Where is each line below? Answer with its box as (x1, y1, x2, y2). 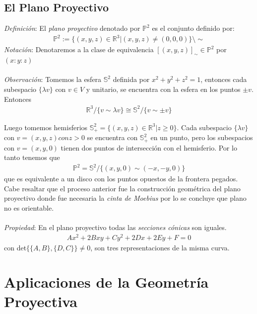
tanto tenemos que (4, 152, 60, 162)
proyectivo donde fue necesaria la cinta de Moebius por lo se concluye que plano (4, 193, 247, 203)
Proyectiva (4, 291, 77, 311)
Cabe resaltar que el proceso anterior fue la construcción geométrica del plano (4, 183, 241, 193)
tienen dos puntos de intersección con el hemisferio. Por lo (61, 142, 237, 153)
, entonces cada (200, 74, 247, 84)
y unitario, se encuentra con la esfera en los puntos (86, 83, 241, 94)
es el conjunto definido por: (152, 23, 235, 33)
